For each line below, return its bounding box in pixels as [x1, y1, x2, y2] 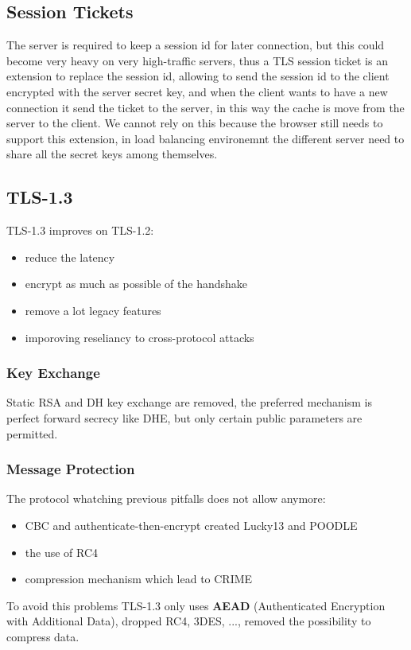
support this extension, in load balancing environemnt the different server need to [6, 130, 405, 146]
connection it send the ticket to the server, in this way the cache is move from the [6, 99, 405, 115]
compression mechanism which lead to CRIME [25, 570, 253, 587]
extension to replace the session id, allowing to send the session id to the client [6, 68, 390, 84]
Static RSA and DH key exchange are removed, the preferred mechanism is [6, 394, 372, 411]
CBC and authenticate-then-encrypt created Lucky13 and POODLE [25, 516, 358, 533]
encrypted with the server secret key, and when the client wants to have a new [6, 83, 388, 99]
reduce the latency [25, 248, 115, 265]
